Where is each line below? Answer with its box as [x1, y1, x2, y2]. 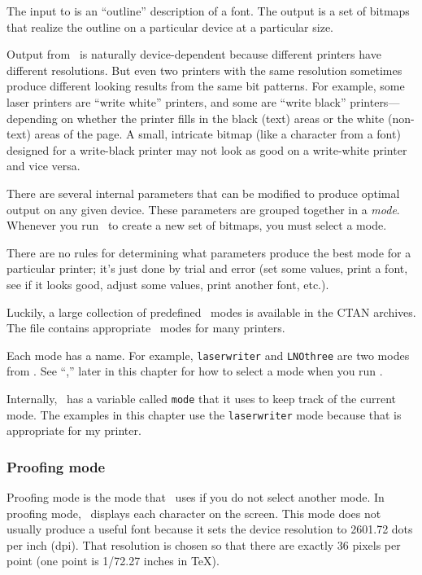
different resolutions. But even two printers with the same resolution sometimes [7, 61, 402, 78]
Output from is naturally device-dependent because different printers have [7, 46, 381, 63]
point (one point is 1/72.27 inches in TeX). [7, 552, 220, 569]
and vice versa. [7, 157, 80, 174]
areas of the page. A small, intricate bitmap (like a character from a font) [34, 125, 401, 143]
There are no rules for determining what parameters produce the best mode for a [7, 244, 411, 261]
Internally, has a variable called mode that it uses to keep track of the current [7, 389, 396, 406]
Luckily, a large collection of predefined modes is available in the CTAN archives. [7, 303, 416, 320]
